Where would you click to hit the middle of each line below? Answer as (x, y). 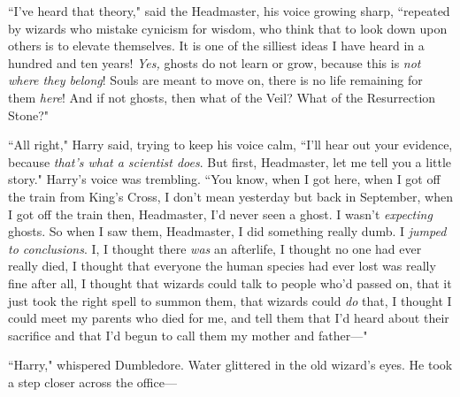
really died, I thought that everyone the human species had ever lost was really (222, 266)
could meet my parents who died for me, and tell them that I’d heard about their (229, 318)
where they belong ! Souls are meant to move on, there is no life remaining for (215, 80)
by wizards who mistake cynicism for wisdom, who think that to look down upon (228, 28)
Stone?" (29, 115)
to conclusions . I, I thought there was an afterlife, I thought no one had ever (215, 248)
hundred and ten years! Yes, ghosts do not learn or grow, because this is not (215, 62)
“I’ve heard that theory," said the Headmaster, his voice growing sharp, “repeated (229, 11)
